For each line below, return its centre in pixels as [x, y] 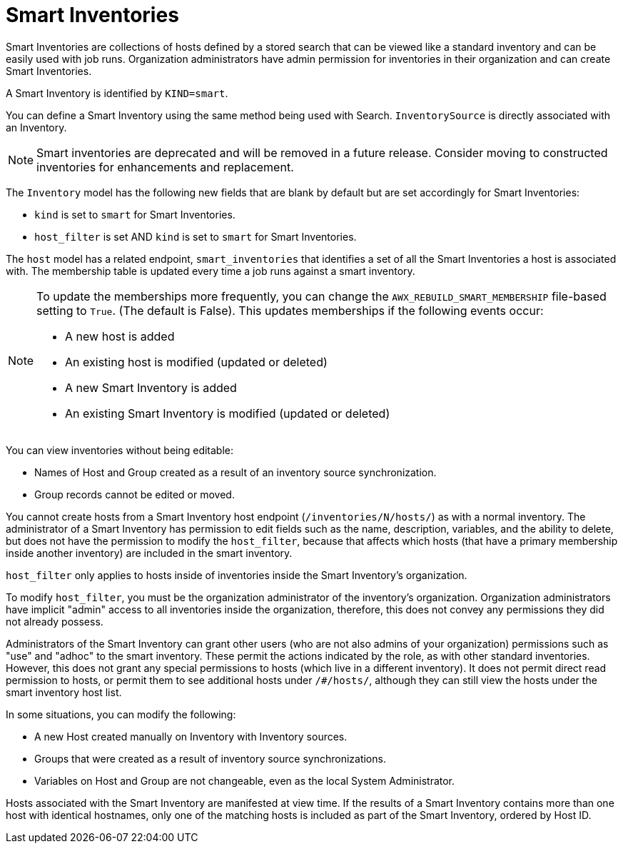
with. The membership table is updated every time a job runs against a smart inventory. [211, 271]
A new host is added [120, 336]
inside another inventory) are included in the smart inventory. [149, 553]
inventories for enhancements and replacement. [165, 167]
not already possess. [55, 621]
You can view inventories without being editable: [120, 450]
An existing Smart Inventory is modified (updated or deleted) [228, 413]
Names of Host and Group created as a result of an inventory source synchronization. [235, 472]
